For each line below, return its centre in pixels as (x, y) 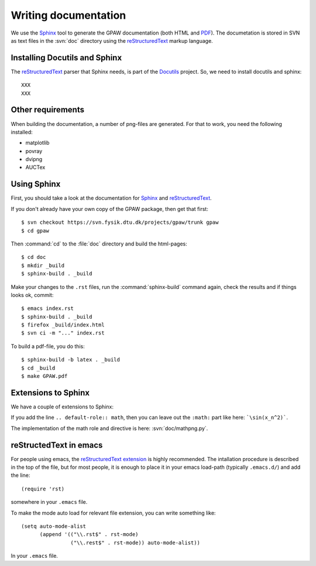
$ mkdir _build (43, 265)
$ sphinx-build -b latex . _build (71, 360)
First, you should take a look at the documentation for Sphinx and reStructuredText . (111, 198)
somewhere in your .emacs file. (49, 502)
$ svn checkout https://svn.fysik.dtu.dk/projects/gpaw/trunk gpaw (120, 222)
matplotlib (37, 143)
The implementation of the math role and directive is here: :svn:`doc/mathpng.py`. (109, 428)
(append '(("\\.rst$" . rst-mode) (89, 534)
